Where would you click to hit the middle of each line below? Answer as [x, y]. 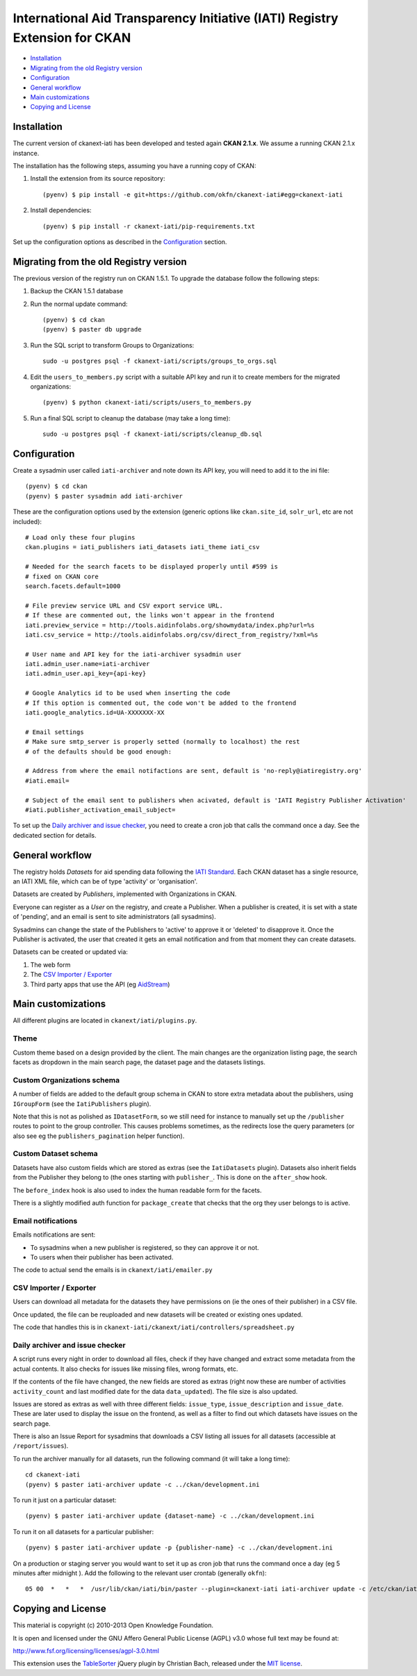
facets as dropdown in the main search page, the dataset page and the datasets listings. [139, 1062]
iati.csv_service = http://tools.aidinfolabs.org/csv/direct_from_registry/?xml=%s [172, 635]
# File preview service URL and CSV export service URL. [124, 605]
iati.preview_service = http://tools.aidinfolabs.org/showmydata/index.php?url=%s [170, 625]
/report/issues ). [41, 1446]
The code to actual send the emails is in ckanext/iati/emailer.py [113, 1270]
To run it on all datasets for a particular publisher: [83, 1531]
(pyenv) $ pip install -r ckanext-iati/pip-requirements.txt [149, 226]
